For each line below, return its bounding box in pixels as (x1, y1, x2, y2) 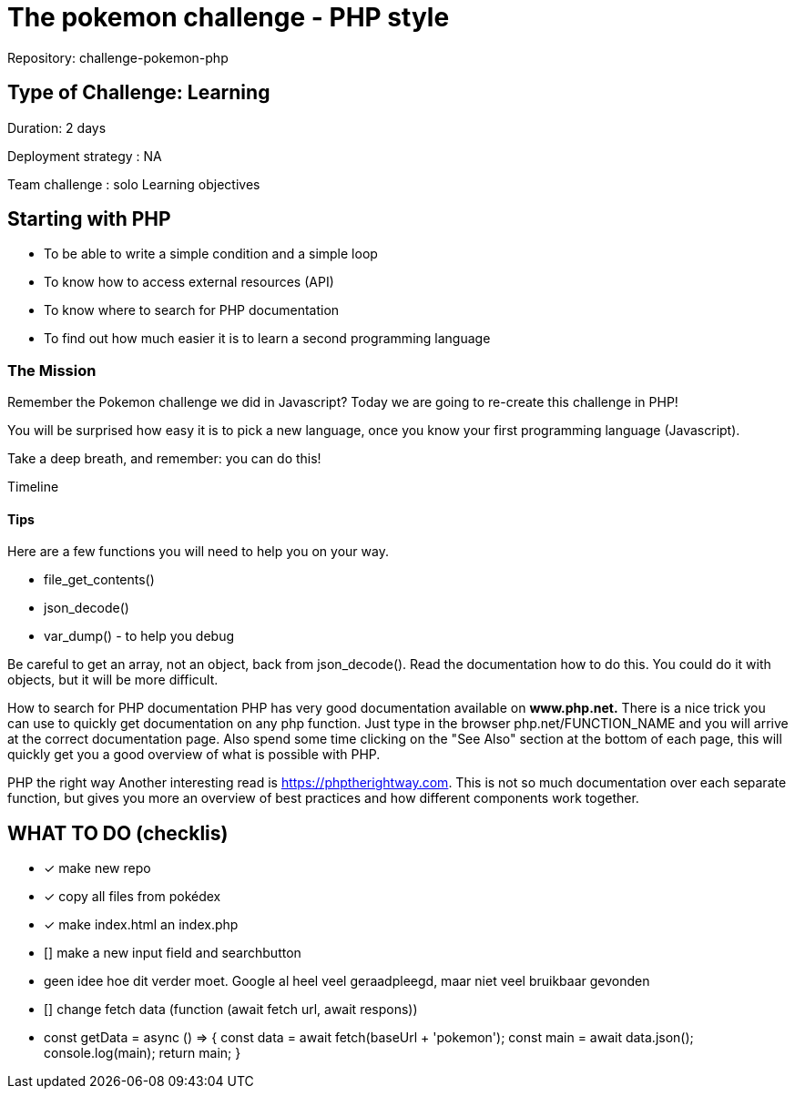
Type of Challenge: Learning (7, 81, 270, 105)
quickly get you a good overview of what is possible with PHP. (7, 746, 381, 763)
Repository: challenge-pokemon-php (7, 49, 229, 66)
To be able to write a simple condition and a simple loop (44, 246, 378, 262)
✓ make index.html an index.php (44, 917, 239, 933)
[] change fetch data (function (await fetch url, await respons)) (44, 1001, 418, 1018)
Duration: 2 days (7, 119, 107, 136)
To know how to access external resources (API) (44, 274, 334, 290)
